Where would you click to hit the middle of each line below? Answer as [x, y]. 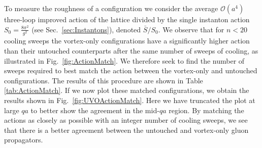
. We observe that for [191, 29]
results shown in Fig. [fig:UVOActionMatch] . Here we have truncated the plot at [130, 100]
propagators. [24, 140]
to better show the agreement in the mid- [95, 110]
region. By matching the [206, 110]
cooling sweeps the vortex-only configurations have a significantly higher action [127, 41]
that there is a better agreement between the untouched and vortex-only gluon [126, 130]
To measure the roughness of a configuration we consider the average [111, 8]
